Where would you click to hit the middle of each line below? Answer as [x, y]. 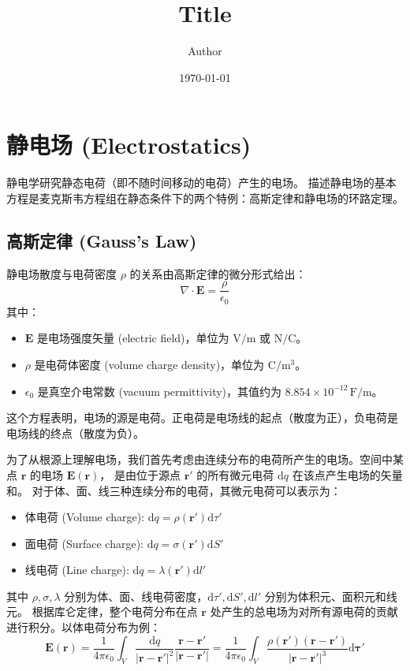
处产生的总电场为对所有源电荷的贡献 [304, 611]
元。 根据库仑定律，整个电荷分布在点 [102, 611]
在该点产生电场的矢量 [347, 474]
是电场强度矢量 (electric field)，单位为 [133, 338]
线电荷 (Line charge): [77, 570]
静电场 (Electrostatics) [129, 145]
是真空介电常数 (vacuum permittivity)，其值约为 [160, 391]
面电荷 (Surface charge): [84, 543]
